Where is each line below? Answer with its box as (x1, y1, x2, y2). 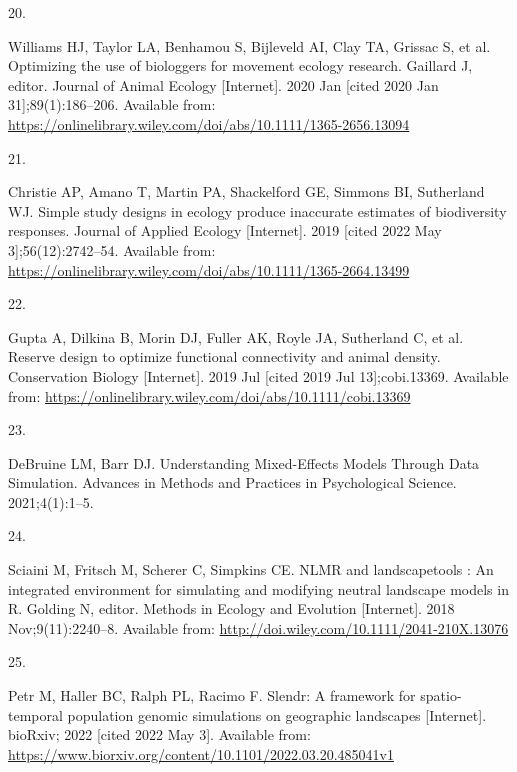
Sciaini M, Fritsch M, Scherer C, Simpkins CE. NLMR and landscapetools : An (8, 559, 494, 580)
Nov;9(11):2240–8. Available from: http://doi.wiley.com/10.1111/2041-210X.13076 (8, 617, 509, 638)
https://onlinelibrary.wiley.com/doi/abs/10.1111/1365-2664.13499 (8, 259, 410, 280)
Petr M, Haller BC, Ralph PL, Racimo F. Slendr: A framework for (8, 685, 416, 706)
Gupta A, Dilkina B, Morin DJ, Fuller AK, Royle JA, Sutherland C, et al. (8, 326, 464, 347)
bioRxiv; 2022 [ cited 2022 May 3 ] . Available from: (8, 724, 311, 745)
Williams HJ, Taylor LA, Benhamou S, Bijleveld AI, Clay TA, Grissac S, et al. (8, 35, 491, 56)
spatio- (420, 685, 462, 706)
